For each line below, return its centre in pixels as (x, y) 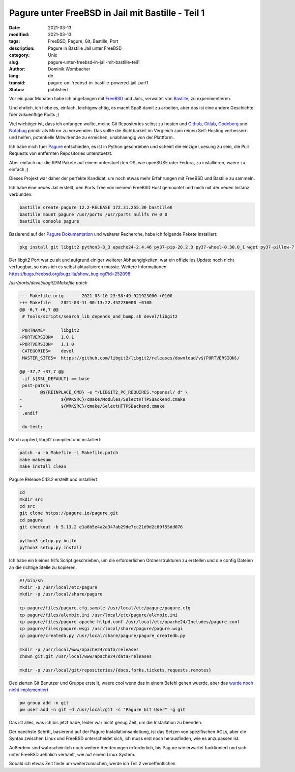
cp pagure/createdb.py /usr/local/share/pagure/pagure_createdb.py (103, 635)
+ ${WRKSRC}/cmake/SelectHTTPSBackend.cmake (92, 406)
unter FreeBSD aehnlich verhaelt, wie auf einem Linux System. (72, 755)
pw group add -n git (44, 703)
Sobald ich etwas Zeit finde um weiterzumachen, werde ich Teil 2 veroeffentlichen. (93, 764)
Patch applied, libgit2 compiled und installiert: (55, 440)
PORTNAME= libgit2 (51, 330)
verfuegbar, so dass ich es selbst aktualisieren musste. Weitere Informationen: (88, 267)
